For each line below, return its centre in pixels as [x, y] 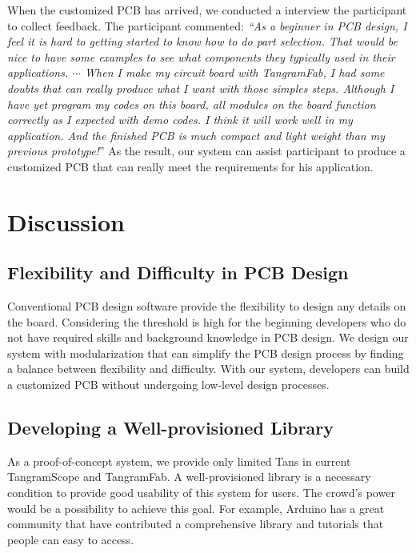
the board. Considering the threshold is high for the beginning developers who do [207, 321]
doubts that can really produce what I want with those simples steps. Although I [201, 88]
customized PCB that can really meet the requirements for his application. [190, 166]
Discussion [66, 221]
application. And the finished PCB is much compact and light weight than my [196, 135]
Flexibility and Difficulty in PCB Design [178, 272]
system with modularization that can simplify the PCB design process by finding [206, 353]
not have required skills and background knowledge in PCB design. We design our [208, 337]
